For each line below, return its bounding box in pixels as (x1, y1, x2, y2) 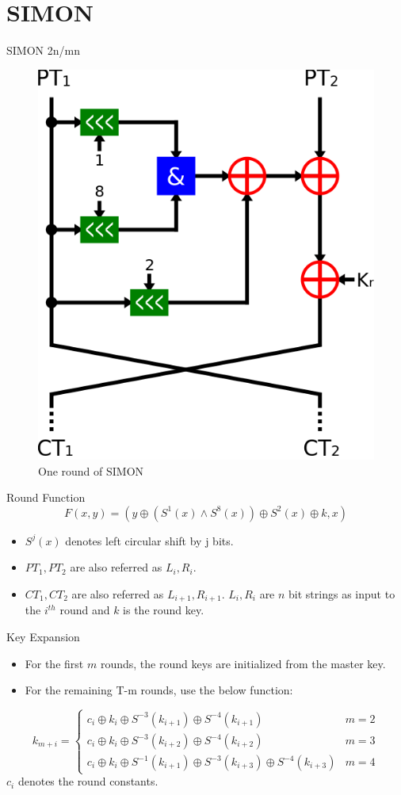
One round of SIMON (38, 462, 144, 479)
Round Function (6, 489, 86, 506)
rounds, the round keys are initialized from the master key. (100, 655, 386, 671)
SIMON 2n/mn (6, 42, 80, 59)
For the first (25, 655, 84, 671)
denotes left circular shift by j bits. (65, 532, 234, 548)
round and (59, 602, 110, 618)
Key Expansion (6, 628, 80, 644)
